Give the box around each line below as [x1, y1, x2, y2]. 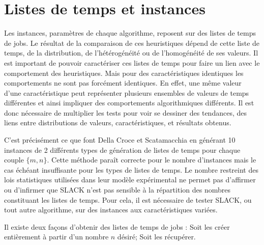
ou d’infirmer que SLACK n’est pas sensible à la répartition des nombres [4, 184, 230, 195]
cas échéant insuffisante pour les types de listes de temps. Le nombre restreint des [4, 164, 258, 175]
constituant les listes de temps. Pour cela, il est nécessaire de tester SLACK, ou [4, 194, 252, 205]
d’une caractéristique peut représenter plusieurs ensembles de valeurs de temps [4, 87, 249, 98]
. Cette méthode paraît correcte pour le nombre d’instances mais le [47, 154, 256, 165]
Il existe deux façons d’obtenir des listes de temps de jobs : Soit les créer [4, 221, 230, 232]
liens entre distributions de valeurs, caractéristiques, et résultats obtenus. [4, 117, 231, 128]
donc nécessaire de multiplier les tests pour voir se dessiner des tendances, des [4, 107, 247, 118]
